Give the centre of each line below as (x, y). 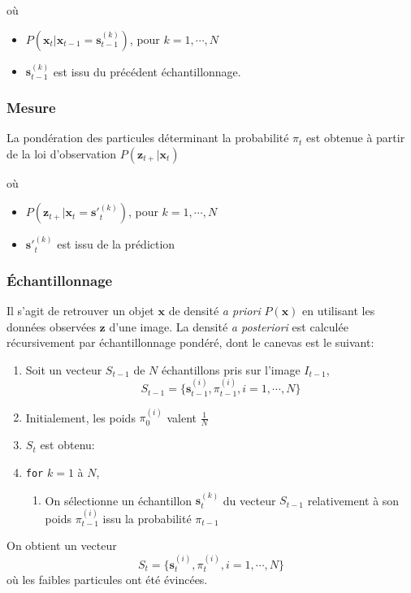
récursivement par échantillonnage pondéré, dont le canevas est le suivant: (190, 342)
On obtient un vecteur (62, 545)
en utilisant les (339, 311)
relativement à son (353, 500)
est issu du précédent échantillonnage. (147, 71)
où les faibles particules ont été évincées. (107, 580)
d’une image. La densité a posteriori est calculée (229, 326)
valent (182, 417)
